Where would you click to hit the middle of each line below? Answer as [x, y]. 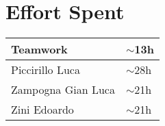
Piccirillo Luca [46, 70]
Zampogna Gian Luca [63, 90]
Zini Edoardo [42, 110]
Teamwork [39, 49]
